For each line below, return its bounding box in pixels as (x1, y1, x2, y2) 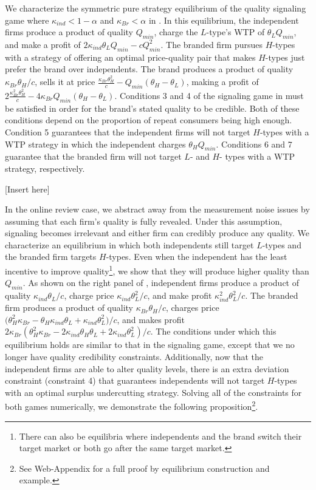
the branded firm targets (5, 250, 97, 263)
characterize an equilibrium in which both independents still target (5, 238, 254, 251)
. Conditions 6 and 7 (216, 137, 292, 150)
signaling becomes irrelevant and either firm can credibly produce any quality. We (5, 226, 309, 239)
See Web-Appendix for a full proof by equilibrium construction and (19, 461, 270, 474)
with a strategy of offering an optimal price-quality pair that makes (5, 50, 256, 63)
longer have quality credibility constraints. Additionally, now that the (5, 350, 263, 363)
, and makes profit (117, 313, 185, 325)
